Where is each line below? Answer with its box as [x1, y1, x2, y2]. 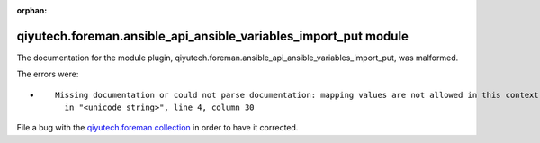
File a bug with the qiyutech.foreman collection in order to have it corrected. [16, 122, 299, 133]
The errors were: [16, 68, 79, 80]
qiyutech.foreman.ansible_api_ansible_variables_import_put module [16, 28, 409, 44]
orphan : [16, 5, 48, 15]
